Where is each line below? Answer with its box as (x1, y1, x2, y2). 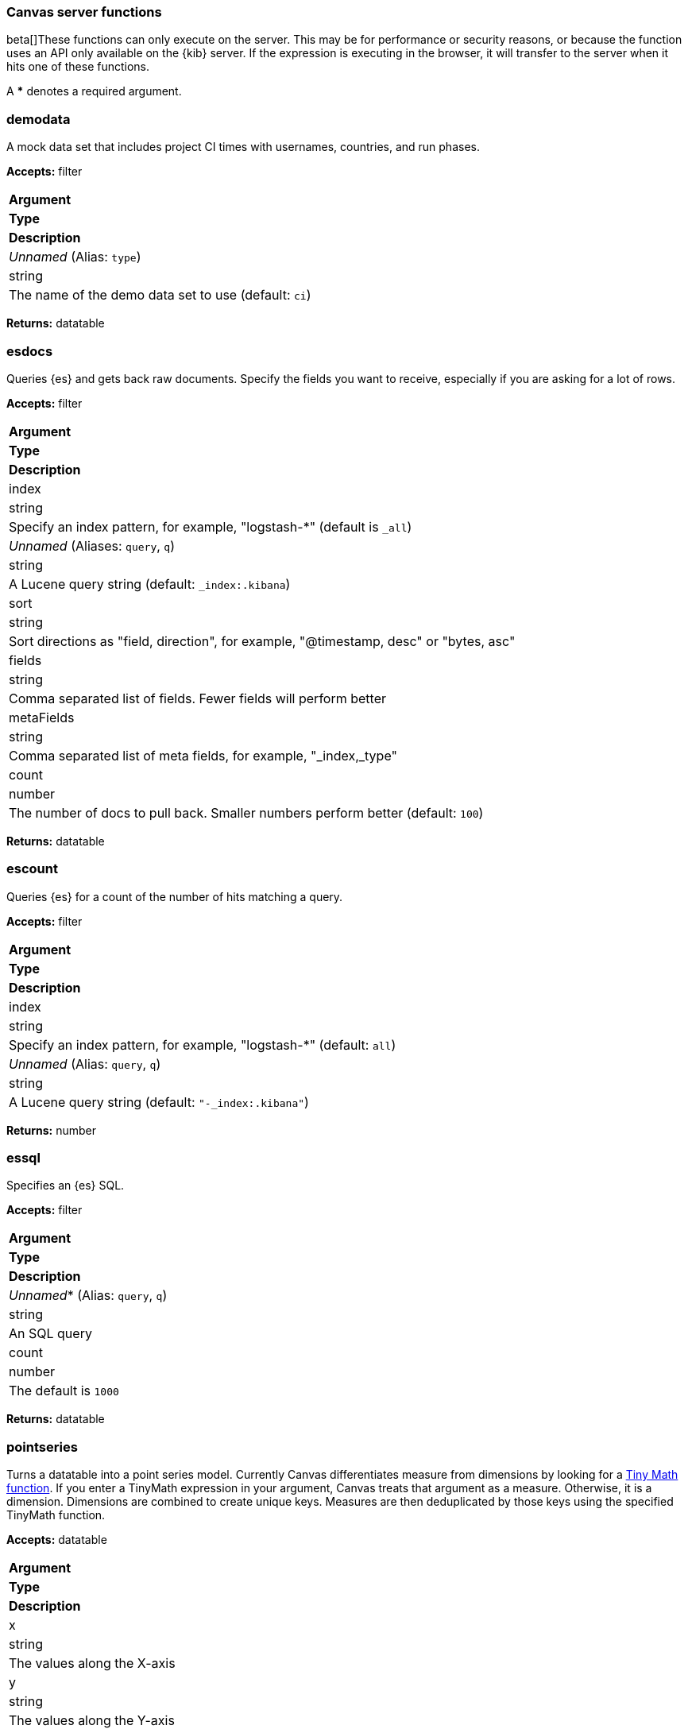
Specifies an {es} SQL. (6, 1178, 125, 1193)
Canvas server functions (6, 4, 162, 20)
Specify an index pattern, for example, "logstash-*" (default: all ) (9, 1036, 396, 1053)
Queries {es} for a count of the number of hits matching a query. (6, 889, 343, 903)
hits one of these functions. (6, 60, 150, 74)
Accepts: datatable (6, 1533, 107, 1547)
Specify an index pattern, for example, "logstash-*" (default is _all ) (9, 518, 412, 535)
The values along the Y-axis (9, 1712, 175, 1729)
